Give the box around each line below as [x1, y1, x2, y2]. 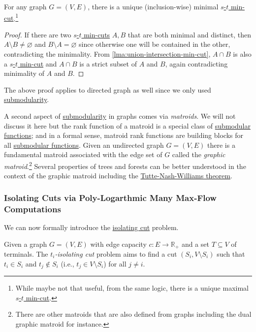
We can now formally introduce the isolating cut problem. [4, 222, 179, 232]
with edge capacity [90, 238, 147, 249]
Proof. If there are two [4, 29, 71, 39]
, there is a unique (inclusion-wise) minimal [88, 1, 219, 11]
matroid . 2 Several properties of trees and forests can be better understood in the [4, 159, 246, 171]
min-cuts [84, 29, 110, 39]
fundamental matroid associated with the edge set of [4, 149, 162, 160]
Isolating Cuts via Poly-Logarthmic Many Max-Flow [4, 191, 217, 203]
